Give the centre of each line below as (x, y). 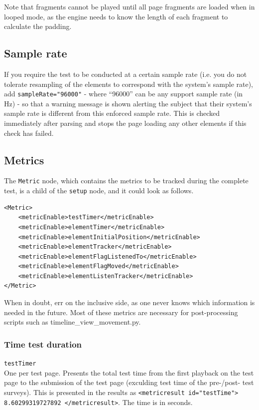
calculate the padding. (38, 26)
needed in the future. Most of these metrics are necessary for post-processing (121, 312)
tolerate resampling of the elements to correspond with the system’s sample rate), (129, 84)
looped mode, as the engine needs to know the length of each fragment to (116, 16)
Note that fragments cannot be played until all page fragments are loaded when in (129, 6)
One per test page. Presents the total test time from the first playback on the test (129, 372)
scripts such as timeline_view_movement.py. (72, 322)
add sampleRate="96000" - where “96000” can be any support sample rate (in (124, 94)
